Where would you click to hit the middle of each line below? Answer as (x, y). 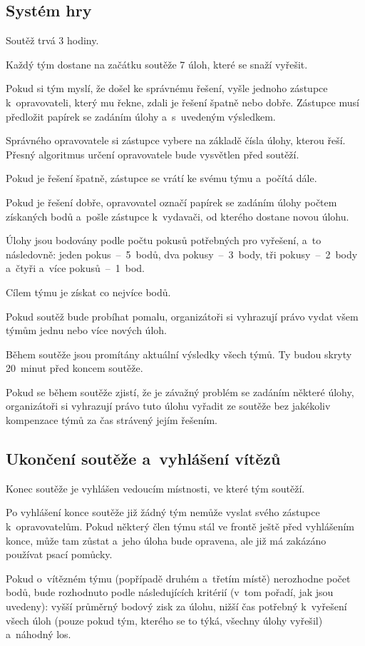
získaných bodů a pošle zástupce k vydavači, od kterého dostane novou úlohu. (178, 216)
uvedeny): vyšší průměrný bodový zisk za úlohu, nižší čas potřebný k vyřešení (176, 606)
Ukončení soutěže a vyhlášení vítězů (143, 459)
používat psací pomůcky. (59, 554)
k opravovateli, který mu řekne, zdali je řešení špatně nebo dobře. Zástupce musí (182, 102)
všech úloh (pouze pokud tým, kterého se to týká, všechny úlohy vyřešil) (164, 620)
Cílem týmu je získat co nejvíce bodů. (88, 292)
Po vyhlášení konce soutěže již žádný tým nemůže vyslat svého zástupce (163, 512)
